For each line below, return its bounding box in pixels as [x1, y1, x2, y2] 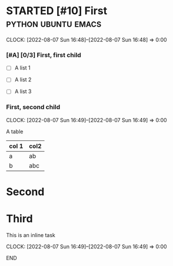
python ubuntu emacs [6, 17, 102, 30]
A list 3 [14, 88, 32, 95]
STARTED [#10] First [6, 4, 108, 18]
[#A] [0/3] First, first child [6, 51, 81, 59]
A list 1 [14, 64, 31, 71]
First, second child [6, 103, 61, 111]
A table [6, 128, 24, 135]
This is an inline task [6, 231, 56, 238]
